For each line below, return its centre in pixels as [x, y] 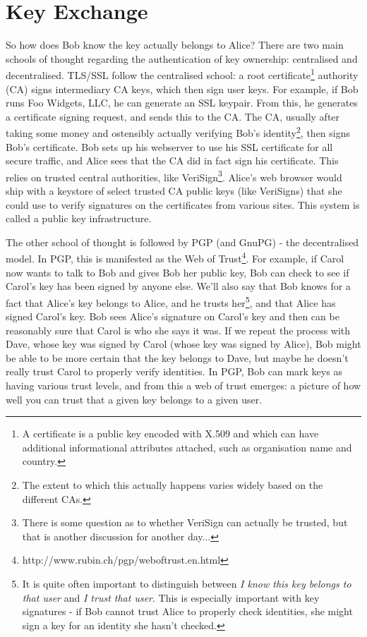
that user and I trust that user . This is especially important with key [171, 597]
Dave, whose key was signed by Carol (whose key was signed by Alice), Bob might [183, 344]
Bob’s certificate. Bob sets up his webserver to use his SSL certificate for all [169, 146]
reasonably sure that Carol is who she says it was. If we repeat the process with [178, 330]
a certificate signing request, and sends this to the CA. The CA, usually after [173, 116]
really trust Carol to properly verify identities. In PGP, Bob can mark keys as [174, 371]
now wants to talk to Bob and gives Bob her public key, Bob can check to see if [178, 272]
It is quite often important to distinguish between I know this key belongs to [187, 583]
